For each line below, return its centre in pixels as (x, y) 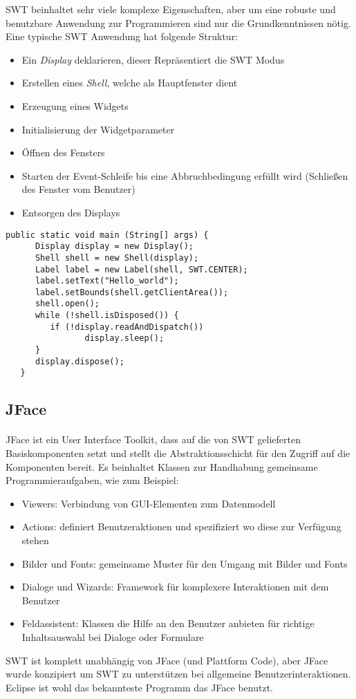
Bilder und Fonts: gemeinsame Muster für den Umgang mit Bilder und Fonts (185, 563)
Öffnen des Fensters (63, 152)
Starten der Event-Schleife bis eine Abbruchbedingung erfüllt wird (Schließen (185, 175)
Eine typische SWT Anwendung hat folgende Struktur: (122, 36)
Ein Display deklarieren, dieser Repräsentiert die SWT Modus (153, 59)
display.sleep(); (124, 338)
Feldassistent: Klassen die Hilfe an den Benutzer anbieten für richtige (168, 623)
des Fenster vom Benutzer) (78, 189)
